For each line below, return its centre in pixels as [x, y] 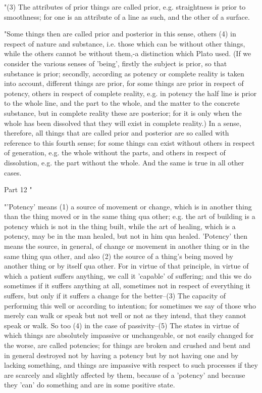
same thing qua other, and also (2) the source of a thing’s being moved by [119, 256]
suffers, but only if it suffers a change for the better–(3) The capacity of [115, 296]
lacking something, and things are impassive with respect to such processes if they [131, 365]
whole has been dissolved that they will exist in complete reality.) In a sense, [123, 123]
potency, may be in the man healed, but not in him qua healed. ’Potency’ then [126, 236]
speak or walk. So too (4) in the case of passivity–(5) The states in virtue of [122, 325]
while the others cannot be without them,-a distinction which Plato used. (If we [128, 53]
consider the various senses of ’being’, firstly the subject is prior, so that [116, 63]
